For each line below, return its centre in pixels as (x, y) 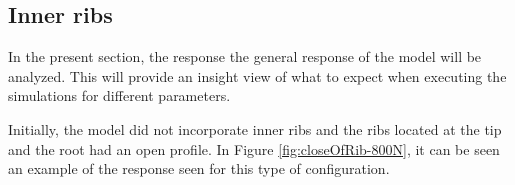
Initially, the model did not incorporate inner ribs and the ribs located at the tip (255, 128)
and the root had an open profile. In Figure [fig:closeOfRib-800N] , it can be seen (254, 148)
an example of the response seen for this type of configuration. (199, 168)
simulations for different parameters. (119, 95)
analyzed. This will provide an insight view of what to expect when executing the (257, 75)
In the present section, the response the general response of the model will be (245, 56)
